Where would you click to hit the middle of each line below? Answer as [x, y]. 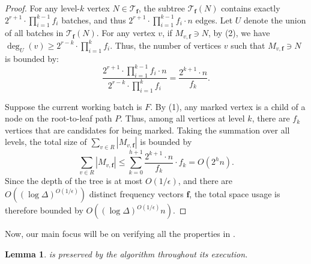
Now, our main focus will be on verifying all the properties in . [120, 233]
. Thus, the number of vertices [166, 45]
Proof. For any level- [43, 8]
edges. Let [214, 20]
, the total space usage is [235, 194]
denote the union [275, 20]
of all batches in [34, 33]
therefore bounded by [44, 210]
